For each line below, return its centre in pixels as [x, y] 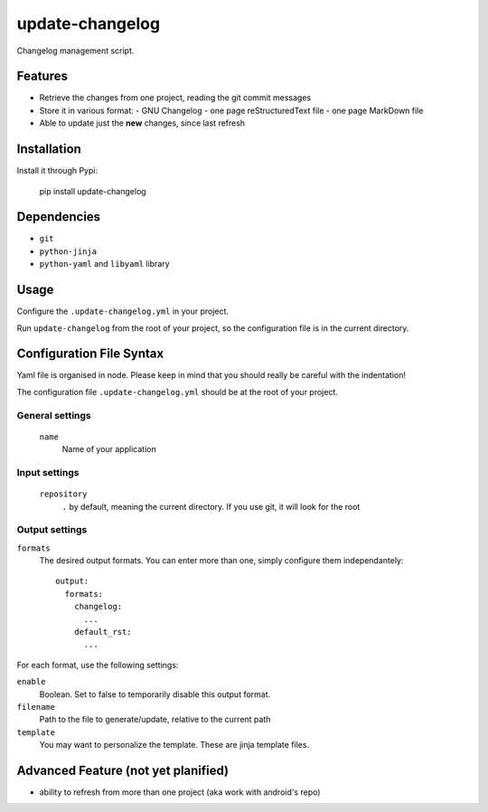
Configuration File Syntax [90, 354]
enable [31, 682]
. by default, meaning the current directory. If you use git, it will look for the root [211, 506]
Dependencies [59, 217]
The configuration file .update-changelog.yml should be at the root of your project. [178, 392]
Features [42, 76]
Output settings [52, 530]
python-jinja [68, 251]
